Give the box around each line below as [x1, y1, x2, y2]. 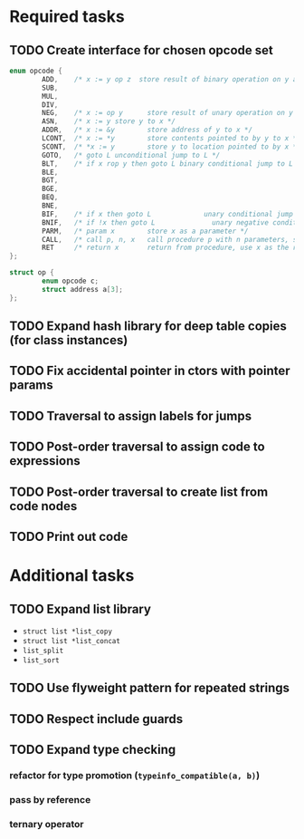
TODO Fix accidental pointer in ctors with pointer [9, 363, 291, 379]
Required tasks [9, 6, 125, 27]
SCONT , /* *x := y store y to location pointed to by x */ [42, 142, 301, 151]
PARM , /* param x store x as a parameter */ [42, 227, 249, 236]
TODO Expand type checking [9, 742, 176, 757]
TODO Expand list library [9, 601, 152, 617]
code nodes [9, 498, 78, 514]
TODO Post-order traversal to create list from [9, 484, 269, 499]
